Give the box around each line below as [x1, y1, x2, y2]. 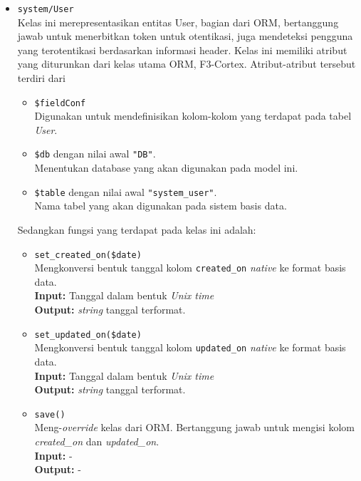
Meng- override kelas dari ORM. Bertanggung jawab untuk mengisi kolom [34, 420, 355, 435]
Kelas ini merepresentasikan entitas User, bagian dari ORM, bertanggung [17, 14, 339, 29]
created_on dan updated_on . [34, 434, 159, 448]
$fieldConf [34, 98, 86, 108]
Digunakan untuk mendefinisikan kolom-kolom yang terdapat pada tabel [34, 108, 352, 123]
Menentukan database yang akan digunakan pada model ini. [34, 160, 298, 175]
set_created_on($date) [34, 249, 142, 260]
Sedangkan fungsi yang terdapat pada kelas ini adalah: [17, 222, 256, 237]
